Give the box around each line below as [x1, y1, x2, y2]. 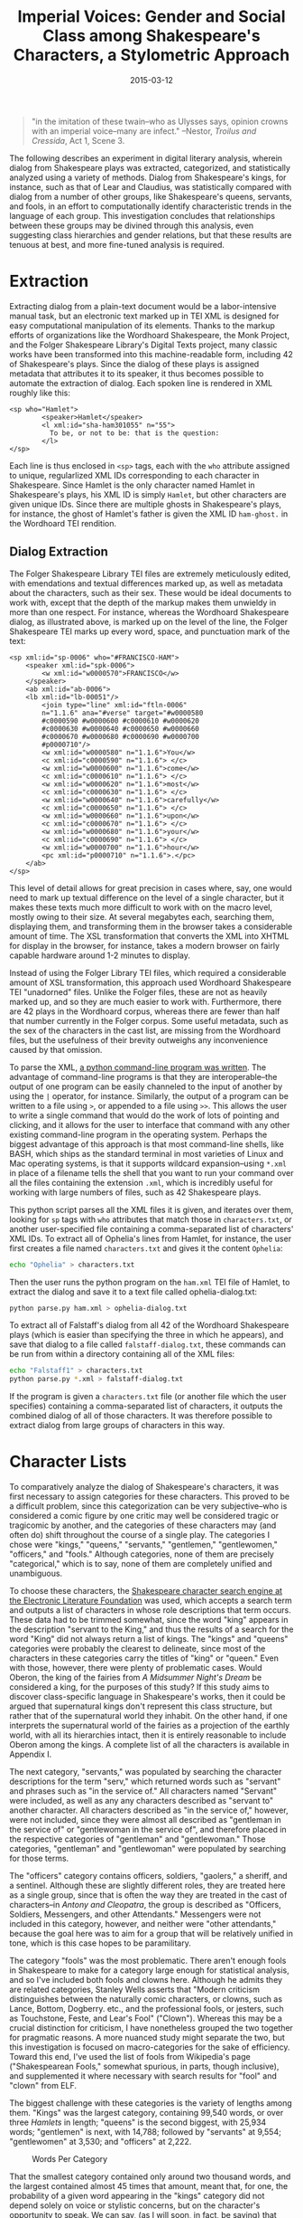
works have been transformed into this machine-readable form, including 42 [9, 348, 293, 359]
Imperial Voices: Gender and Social [17, 6, 286, 27]
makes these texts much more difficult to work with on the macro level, [9, 902, 273, 913]
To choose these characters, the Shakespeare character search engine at [9, 1586, 282, 1597]
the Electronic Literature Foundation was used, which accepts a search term [9, 1595, 292, 1607]
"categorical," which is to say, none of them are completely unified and [9, 1559, 272, 1569]
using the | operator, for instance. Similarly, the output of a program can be [9, 1090, 289, 1101]
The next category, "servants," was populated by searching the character [9, 1767, 282, 1777]
